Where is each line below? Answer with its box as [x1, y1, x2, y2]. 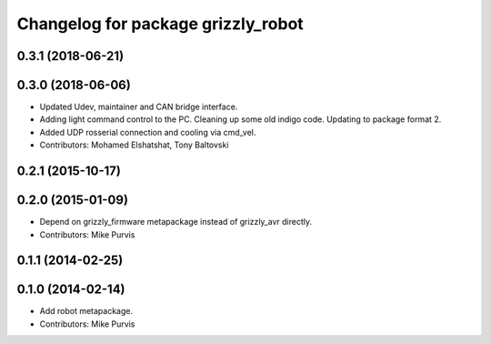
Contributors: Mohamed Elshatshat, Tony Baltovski [39, 139, 229, 150]
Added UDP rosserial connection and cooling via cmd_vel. [39, 126, 256, 137]
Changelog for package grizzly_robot [16, 14, 304, 34]
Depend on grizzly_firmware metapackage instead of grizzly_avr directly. [39, 217, 313, 228]
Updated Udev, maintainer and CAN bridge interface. [39, 101, 238, 113]
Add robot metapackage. [39, 306, 134, 317]
